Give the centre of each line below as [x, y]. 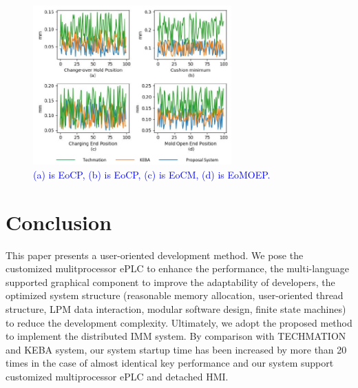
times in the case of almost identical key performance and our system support [170, 363]
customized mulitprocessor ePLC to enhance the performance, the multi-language [177, 268]
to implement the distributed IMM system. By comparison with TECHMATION [176, 336]
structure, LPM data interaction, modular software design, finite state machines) [176, 309]
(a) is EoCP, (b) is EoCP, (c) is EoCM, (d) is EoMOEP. [152, 174]
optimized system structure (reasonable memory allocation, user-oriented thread [175, 295]
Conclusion [59, 222]
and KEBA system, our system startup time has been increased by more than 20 [176, 349]
